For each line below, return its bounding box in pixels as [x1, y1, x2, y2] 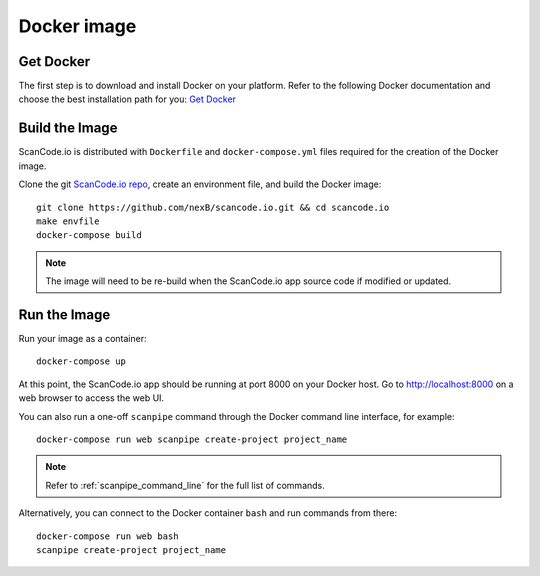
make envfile [36, 215, 100, 227]
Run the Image [18, 306, 111, 323]
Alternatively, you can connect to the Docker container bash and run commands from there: [18, 507, 398, 519]
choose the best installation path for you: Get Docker [18, 93, 237, 105]
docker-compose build [36, 230, 142, 241]
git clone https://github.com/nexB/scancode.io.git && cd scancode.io [36, 201, 390, 213]
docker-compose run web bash [36, 530, 179, 542]
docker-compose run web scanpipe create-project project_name [36, 433, 348, 445]
